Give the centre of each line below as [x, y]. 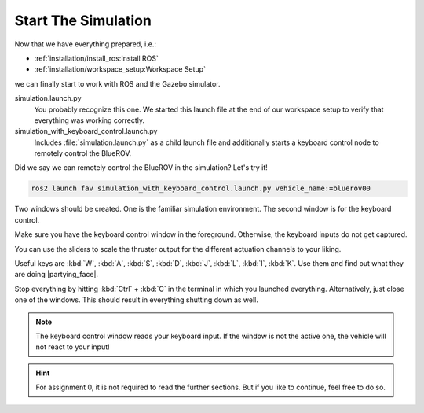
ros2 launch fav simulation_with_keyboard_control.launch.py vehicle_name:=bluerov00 [201, 188]
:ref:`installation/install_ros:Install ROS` [96, 58]
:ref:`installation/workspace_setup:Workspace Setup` [120, 69]
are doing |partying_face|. [56, 275]
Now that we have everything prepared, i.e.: [86, 44]
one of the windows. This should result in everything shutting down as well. [137, 300]
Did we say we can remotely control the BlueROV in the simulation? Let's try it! [141, 168]
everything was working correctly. [90, 120]
